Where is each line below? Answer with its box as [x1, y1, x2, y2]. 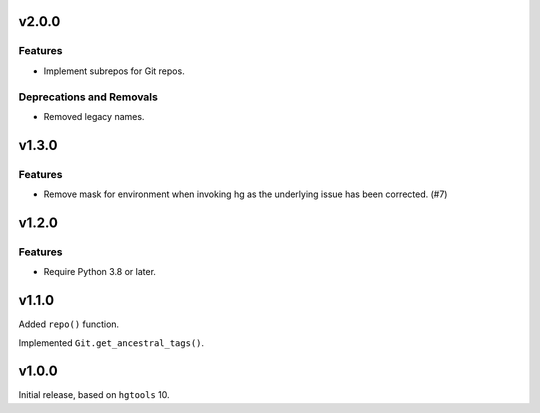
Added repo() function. [18, 318, 120, 330]
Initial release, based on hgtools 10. [18, 389, 170, 401]
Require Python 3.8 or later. [43, 266, 157, 278]
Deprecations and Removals [18, 90, 159, 104]
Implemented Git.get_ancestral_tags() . [18, 336, 205, 349]
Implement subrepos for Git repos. [43, 65, 185, 77]
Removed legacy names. [43, 110, 145, 122]
